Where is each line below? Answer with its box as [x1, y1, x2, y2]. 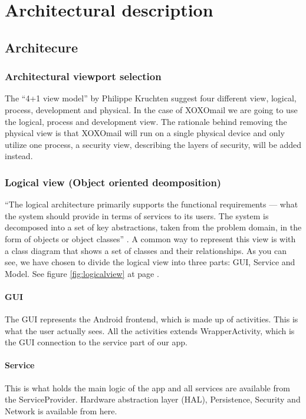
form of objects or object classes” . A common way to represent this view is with [5, 232, 296, 245]
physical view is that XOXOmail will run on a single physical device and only [5, 127, 285, 139]
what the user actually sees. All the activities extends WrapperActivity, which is [5, 324, 295, 336]
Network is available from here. [5, 404, 117, 417]
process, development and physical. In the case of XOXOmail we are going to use [5, 103, 298, 116]
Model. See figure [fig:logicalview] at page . [5, 267, 159, 279]
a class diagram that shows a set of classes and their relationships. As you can [5, 244, 287, 256]
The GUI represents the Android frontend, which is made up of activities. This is [5, 313, 298, 325]
